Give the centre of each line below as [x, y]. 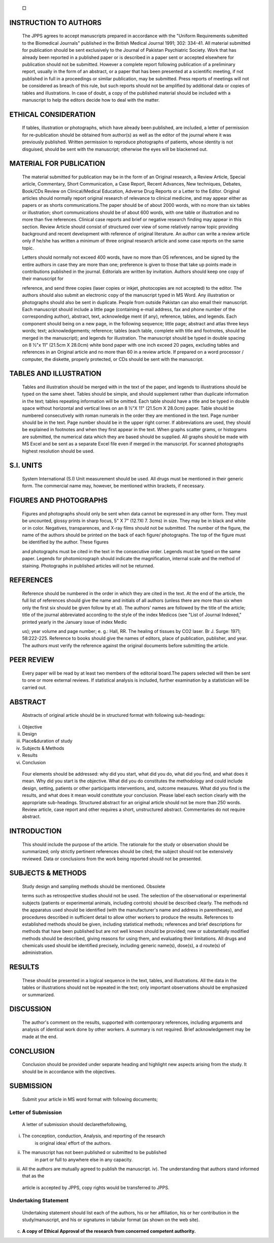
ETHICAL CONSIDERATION [53, 114]
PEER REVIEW [32, 660]
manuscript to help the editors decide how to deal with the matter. [91, 100]
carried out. [34, 687]
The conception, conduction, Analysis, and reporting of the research [94, 1136]
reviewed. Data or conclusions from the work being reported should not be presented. [112, 859]
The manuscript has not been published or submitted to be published [94, 1153]
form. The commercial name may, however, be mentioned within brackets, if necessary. [113, 486]
